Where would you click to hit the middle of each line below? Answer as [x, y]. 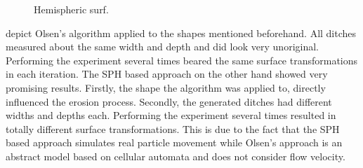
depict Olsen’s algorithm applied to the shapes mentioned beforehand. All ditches [181, 33]
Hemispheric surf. [71, 9]
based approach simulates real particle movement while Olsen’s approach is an [174, 142]
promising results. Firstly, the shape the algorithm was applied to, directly [166, 87]
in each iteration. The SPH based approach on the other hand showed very [167, 74]
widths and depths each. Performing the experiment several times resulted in [171, 115]
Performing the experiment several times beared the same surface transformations [182, 60]
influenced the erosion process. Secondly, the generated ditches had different [169, 101]
